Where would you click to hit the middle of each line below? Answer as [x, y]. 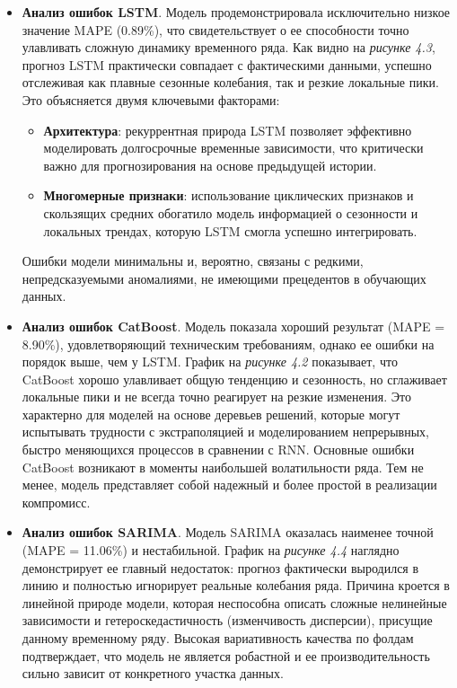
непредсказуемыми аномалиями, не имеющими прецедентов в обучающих [224, 278]
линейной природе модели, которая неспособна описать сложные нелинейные [234, 602]
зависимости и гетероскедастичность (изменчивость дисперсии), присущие [227, 620]
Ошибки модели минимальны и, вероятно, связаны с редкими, [193, 261]
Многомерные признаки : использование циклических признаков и [228, 195]
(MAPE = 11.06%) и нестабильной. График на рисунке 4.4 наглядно [211, 550]
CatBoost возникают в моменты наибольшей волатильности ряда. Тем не [223, 467]
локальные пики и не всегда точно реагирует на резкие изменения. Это [216, 397]
